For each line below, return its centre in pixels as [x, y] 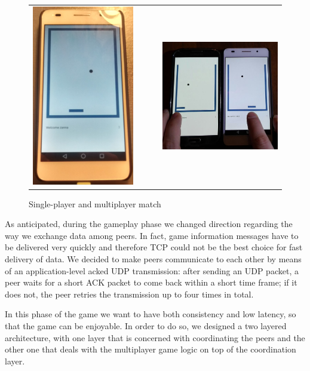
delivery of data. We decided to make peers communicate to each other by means [153, 259]
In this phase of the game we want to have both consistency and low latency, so [151, 314]
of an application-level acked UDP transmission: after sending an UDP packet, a [152, 270]
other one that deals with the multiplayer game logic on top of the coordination [151, 349]
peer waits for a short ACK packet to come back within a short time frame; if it [151, 282]
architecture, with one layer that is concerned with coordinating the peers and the [155, 337]
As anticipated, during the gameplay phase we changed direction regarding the [149, 224]
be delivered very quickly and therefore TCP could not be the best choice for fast [154, 247]
